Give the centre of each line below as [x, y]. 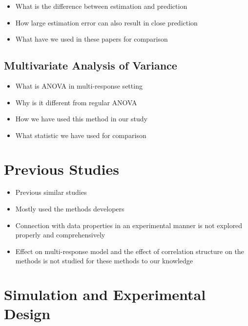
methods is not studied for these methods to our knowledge [104, 261]
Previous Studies [62, 169]
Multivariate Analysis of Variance [91, 65]
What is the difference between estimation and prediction [101, 6]
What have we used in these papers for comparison [92, 39]
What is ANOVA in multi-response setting [79, 85]
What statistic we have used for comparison [81, 135]
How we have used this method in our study [81, 119]
